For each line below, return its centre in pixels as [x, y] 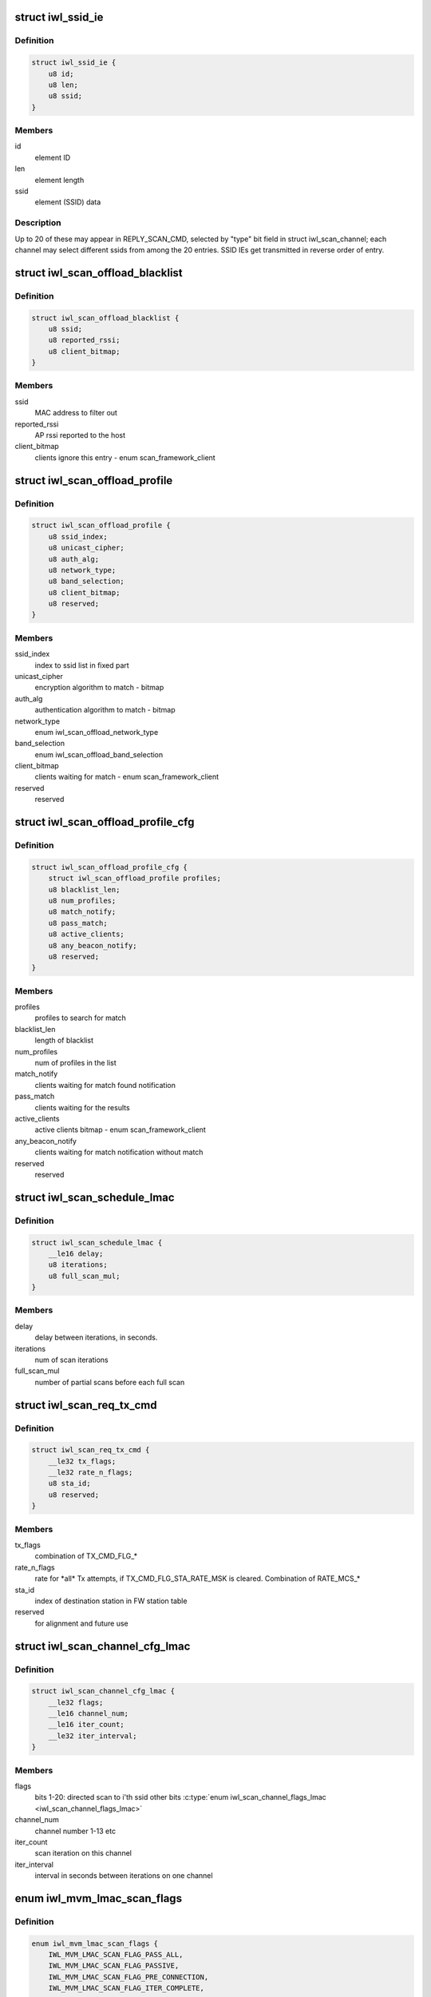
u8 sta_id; [69, 1483]
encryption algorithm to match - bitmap [99, 688]
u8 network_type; [82, 570]
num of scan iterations [72, 1360]
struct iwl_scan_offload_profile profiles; [134, 878]
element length [59, 180]
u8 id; [61, 73]
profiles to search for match [81, 1018]
